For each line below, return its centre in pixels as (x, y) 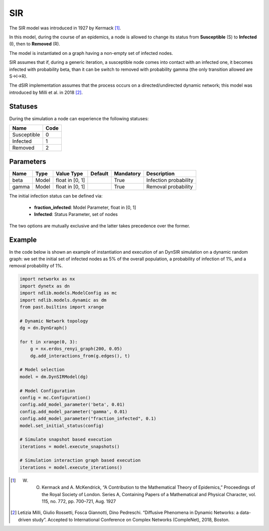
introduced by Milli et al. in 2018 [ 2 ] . (46, 92)
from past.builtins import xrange (62, 307)
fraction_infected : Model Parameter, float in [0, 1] (85, 207)
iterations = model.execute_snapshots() (69, 446)
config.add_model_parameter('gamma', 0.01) (74, 412)
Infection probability (170, 180)
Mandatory (127, 174)
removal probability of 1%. (36, 266)
